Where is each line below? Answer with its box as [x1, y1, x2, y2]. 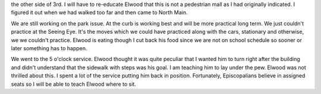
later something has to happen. [11, 44, 87, 51]
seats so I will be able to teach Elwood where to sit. [11, 80, 137, 87]
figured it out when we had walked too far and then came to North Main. [11, 9, 188, 16]
